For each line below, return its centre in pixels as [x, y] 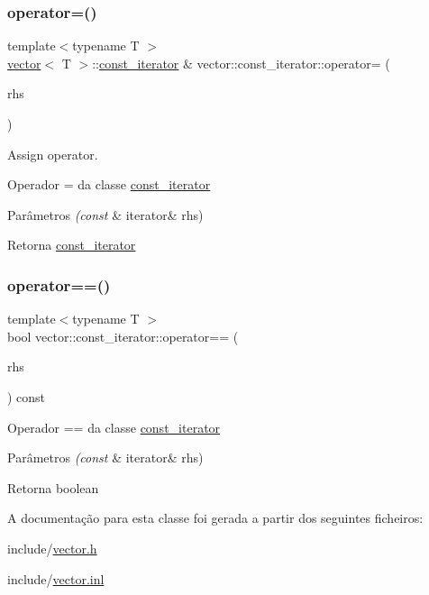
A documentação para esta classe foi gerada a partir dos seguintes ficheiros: [215, 518]
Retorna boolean [53, 487]
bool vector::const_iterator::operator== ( [123, 336]
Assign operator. [53, 154]
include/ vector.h [52, 548]
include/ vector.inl [56, 578]
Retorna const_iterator [72, 245]
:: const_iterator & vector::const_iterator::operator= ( [241, 63]
